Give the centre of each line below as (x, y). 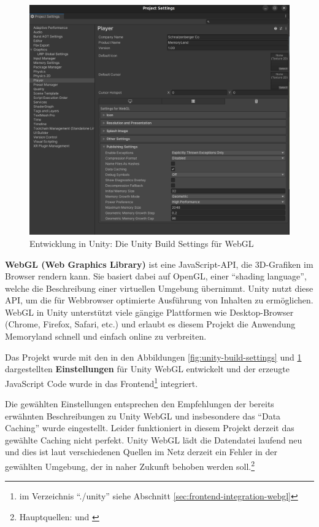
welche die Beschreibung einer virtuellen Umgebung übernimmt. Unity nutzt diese (159, 288)
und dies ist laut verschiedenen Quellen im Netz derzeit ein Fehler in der (141, 452)
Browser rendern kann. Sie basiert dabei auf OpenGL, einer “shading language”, (156, 276)
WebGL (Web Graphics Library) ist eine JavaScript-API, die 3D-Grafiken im (159, 264)
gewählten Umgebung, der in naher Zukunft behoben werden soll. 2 (130, 465)
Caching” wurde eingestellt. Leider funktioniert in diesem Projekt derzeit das (150, 428)
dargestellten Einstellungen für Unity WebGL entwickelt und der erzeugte (147, 369)
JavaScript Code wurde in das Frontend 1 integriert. (102, 382)
